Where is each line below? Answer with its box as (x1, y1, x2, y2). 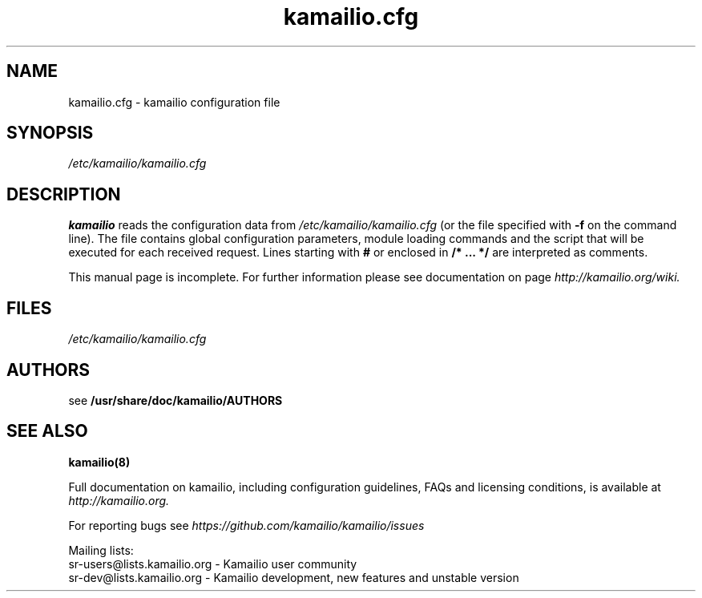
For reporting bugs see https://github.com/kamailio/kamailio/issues (68, 518, 425, 532)
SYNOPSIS (6, 123, 94, 143)
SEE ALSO (6, 421, 88, 442)
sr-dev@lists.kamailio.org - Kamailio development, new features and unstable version (68, 570, 519, 584)
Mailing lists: (68, 543, 134, 557)
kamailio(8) (68, 455, 131, 469)
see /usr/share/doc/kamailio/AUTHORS (68, 393, 283, 407)
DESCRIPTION (6, 184, 121, 204)
